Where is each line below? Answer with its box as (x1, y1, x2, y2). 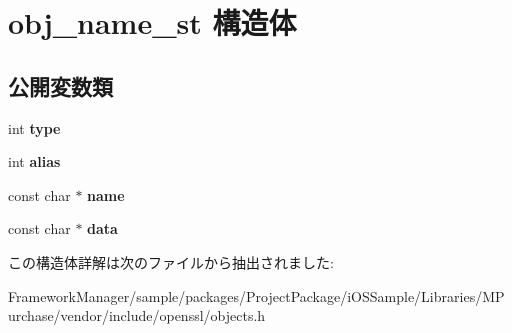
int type (8, 117, 61, 138)
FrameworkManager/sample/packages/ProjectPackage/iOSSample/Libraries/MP (8, 285, 505, 306)
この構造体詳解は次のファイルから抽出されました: (8, 251, 334, 272)
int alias (8, 151, 61, 172)
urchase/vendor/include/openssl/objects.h (8, 305, 266, 326)
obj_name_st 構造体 (8, 2, 297, 43)
